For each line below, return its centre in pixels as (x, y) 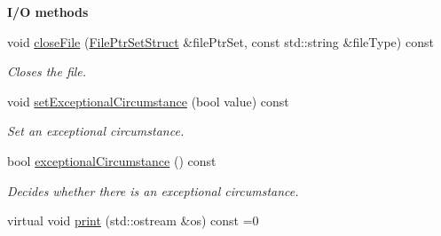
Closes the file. (47, 71)
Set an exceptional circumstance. (96, 131)
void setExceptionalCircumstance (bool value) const (148, 101)
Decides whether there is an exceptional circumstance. (153, 190)
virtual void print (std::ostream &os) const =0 (133, 220)
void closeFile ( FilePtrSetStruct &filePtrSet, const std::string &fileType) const (220, 41)
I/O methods (48, 12)
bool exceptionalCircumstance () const (112, 160)
